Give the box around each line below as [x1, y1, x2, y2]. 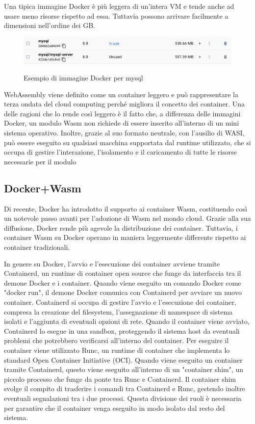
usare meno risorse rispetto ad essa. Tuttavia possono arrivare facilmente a [4, 10, 229, 21]
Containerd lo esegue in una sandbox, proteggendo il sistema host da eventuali [4, 325, 240, 336]
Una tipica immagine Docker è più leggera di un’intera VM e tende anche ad [4, 1, 234, 11]
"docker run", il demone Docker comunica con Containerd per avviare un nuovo [4, 287, 242, 297]
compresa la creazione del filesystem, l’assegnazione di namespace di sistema [4, 306, 233, 317]
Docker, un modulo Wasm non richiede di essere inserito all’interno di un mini [4, 118, 239, 128]
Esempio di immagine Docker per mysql [24, 73, 143, 83]
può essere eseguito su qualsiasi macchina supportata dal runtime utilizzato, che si [4, 137, 251, 147]
